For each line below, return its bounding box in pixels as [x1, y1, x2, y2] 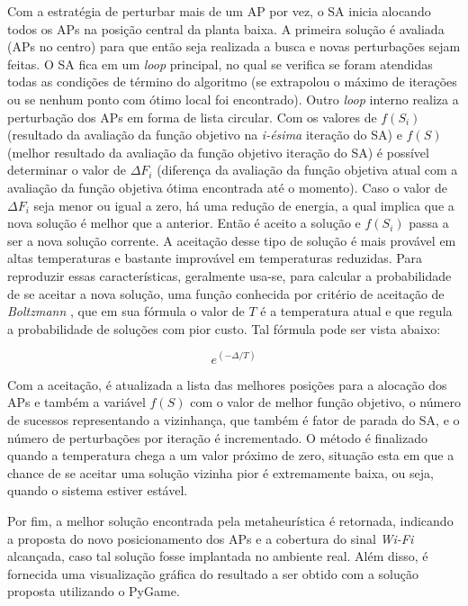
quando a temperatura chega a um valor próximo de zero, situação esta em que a [7, 446, 454, 465]
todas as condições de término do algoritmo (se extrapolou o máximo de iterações [7, 72, 457, 91]
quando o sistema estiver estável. [7, 481, 188, 500]
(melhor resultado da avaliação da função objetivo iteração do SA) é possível [7, 142, 429, 161]
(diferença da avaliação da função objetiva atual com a [157, 160, 458, 179]
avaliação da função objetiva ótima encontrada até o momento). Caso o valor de [7, 177, 447, 196]
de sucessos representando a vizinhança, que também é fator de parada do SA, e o [7, 410, 460, 429]
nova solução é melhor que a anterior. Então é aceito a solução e [7, 213, 361, 232]
